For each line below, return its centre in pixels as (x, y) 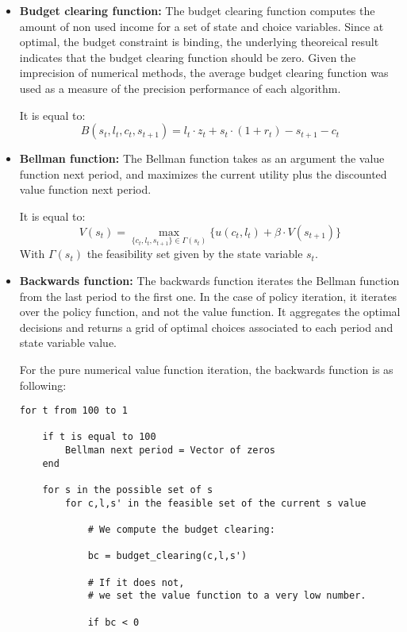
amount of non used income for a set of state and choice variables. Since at (202, 26)
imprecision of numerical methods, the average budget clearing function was (204, 73)
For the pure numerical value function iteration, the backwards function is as (206, 369)
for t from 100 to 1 (73, 411)
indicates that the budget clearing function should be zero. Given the (188, 57)
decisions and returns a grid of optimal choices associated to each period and (206, 327)
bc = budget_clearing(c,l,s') (167, 556)
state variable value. (68, 343)
